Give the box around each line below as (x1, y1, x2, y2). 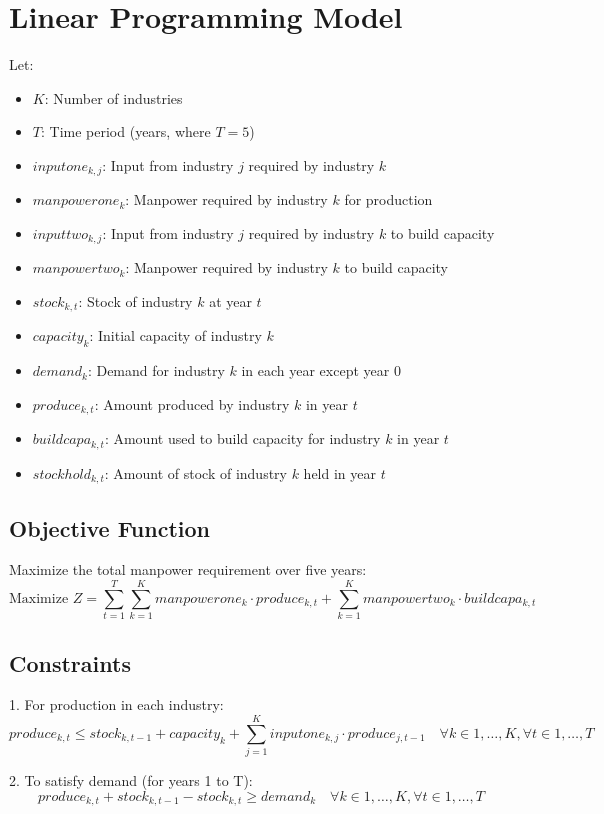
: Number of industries (44, 87, 183, 108)
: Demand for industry (87, 360, 225, 381)
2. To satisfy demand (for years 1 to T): (9, 770, 253, 791)
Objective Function (9, 512, 211, 543)
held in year (303, 462, 376, 483)
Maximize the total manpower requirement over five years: (9, 559, 367, 580)
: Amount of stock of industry (104, 462, 287, 483)
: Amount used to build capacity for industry (104, 428, 381, 449)
